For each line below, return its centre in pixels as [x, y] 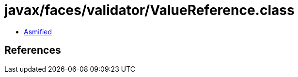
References [33, 50]
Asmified [38, 31]
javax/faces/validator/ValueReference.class [149, 10]
